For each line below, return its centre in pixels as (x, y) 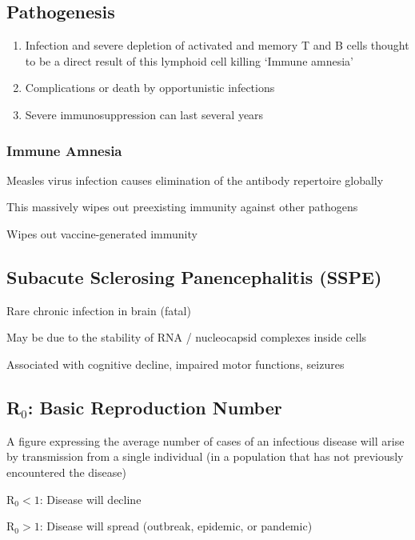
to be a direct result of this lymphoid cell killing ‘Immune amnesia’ (189, 60)
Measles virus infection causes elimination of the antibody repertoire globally (195, 180)
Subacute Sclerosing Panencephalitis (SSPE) (194, 276)
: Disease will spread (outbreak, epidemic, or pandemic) (176, 526)
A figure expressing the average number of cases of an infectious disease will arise (206, 440)
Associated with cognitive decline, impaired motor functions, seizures (176, 364)
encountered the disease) (66, 472)
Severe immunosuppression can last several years (144, 114)
